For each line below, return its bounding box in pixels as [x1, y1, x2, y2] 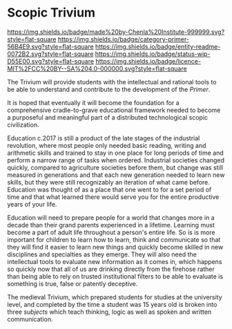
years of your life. [7, 200, 57, 208]
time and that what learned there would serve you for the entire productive [7, 192, 220, 201]
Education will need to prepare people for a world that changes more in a [7, 213, 215, 222]
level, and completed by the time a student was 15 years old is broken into [7, 300, 217, 308]
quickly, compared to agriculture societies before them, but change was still [7, 163, 223, 171]
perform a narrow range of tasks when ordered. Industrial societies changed [7, 156, 224, 164]
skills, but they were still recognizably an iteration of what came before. [7, 178, 211, 186]
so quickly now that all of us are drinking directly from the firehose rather [7, 265, 215, 273]
